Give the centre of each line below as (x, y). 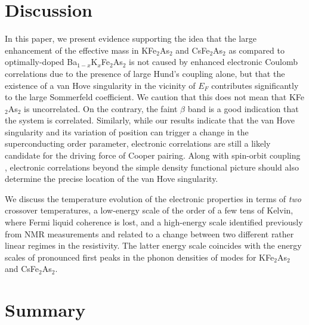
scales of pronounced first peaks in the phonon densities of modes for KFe (140, 257)
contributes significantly (255, 85)
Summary (45, 310)
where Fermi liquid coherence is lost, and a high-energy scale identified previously (154, 222)
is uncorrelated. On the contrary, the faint (101, 108)
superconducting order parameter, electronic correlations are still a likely (138, 143)
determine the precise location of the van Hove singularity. (112, 179)
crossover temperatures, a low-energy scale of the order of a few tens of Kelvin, (149, 210)
